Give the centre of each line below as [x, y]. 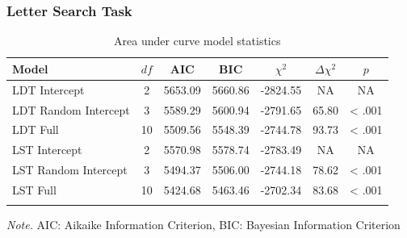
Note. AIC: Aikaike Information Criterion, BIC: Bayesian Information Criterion [203, 225]
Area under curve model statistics [197, 41]
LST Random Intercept [70, 170]
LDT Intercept [48, 89]
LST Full [34, 189]
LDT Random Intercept [71, 109]
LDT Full [36, 129]
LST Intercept [47, 150]
